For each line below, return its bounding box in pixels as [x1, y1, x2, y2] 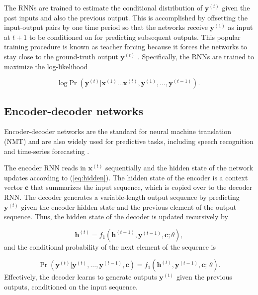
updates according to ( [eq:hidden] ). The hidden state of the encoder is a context [4, 172, 248, 182]
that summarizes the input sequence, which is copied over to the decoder [30, 182, 253, 192]
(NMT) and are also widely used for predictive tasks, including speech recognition [4, 136, 254, 146]
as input [228, 22, 253, 32]
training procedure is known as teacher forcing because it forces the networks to [4, 41, 248, 52]
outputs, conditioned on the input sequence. [4, 281, 138, 292]
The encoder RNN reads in [4, 162, 86, 173]
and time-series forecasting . [4, 146, 89, 156]
